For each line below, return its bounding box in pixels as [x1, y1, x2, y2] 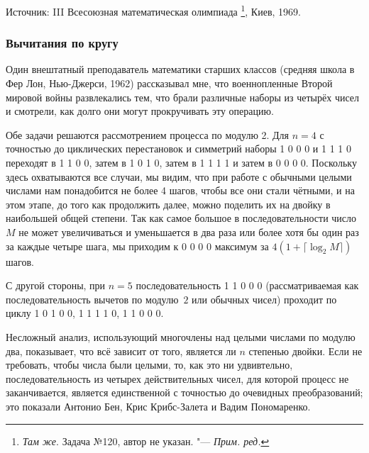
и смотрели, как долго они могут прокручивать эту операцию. [6, 104, 274, 118]
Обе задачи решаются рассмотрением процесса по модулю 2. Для [6, 127, 290, 142]
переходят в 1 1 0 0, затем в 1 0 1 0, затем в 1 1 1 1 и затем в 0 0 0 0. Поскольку [6, 155, 357, 170]
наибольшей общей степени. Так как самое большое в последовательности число [6, 211, 357, 225]
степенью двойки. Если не [248, 343, 363, 358]
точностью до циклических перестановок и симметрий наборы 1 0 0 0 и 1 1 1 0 [6, 141, 351, 156]
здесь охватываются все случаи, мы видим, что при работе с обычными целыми [6, 169, 352, 184]
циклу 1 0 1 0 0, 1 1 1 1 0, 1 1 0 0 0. [6, 306, 164, 320]
